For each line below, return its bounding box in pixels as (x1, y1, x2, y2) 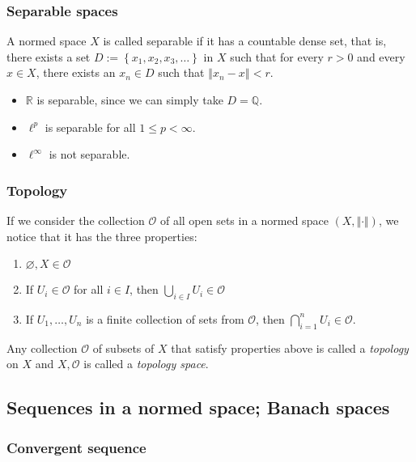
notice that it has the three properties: (6, 227, 197, 244)
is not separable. (49, 146, 130, 163)
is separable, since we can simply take (36, 91, 223, 108)
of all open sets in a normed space (159, 212, 329, 228)
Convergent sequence (6, 437, 146, 457)
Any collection (6, 339, 78, 356)
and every (357, 48, 405, 65)
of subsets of (92, 339, 155, 356)
